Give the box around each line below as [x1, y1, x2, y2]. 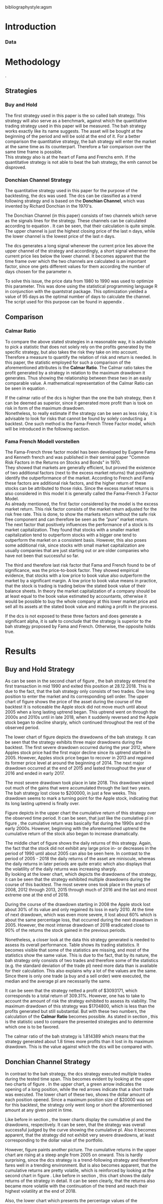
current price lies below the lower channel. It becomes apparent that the [5, 253, 150, 259]
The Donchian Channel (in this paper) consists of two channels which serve [5, 213, 157, 218]
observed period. [5, 725, 40, 730]
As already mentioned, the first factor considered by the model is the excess [5, 501, 158, 507]
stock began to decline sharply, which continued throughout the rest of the [5, 719, 155, 726]
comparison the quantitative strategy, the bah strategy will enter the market [5, 138, 156, 144]
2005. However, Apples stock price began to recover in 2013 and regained [5, 755, 154, 761]
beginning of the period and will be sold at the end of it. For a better [5, 133, 141, 139]
